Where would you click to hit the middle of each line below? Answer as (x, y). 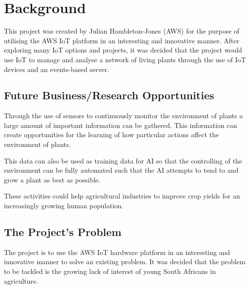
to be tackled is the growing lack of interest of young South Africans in (110, 271)
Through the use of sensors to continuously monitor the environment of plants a (124, 116)
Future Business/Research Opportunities (109, 95)
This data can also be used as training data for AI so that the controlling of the (123, 160)
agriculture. (21, 280)
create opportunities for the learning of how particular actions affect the (112, 135)
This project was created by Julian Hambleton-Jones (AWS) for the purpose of (122, 31)
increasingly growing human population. (64, 206)
